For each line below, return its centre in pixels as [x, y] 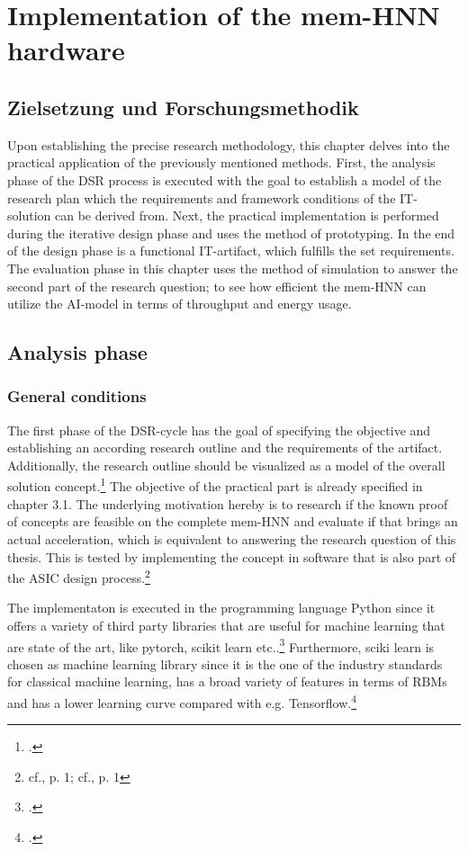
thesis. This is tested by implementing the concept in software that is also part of [232, 556]
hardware [66, 50]
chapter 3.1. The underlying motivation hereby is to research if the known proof [228, 503]
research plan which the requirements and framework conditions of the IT [211, 197]
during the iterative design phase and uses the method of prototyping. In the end [231, 233]
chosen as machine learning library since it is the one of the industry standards [225, 663]
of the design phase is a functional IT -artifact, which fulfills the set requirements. [231, 251]
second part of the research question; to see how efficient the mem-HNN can [217, 286]
